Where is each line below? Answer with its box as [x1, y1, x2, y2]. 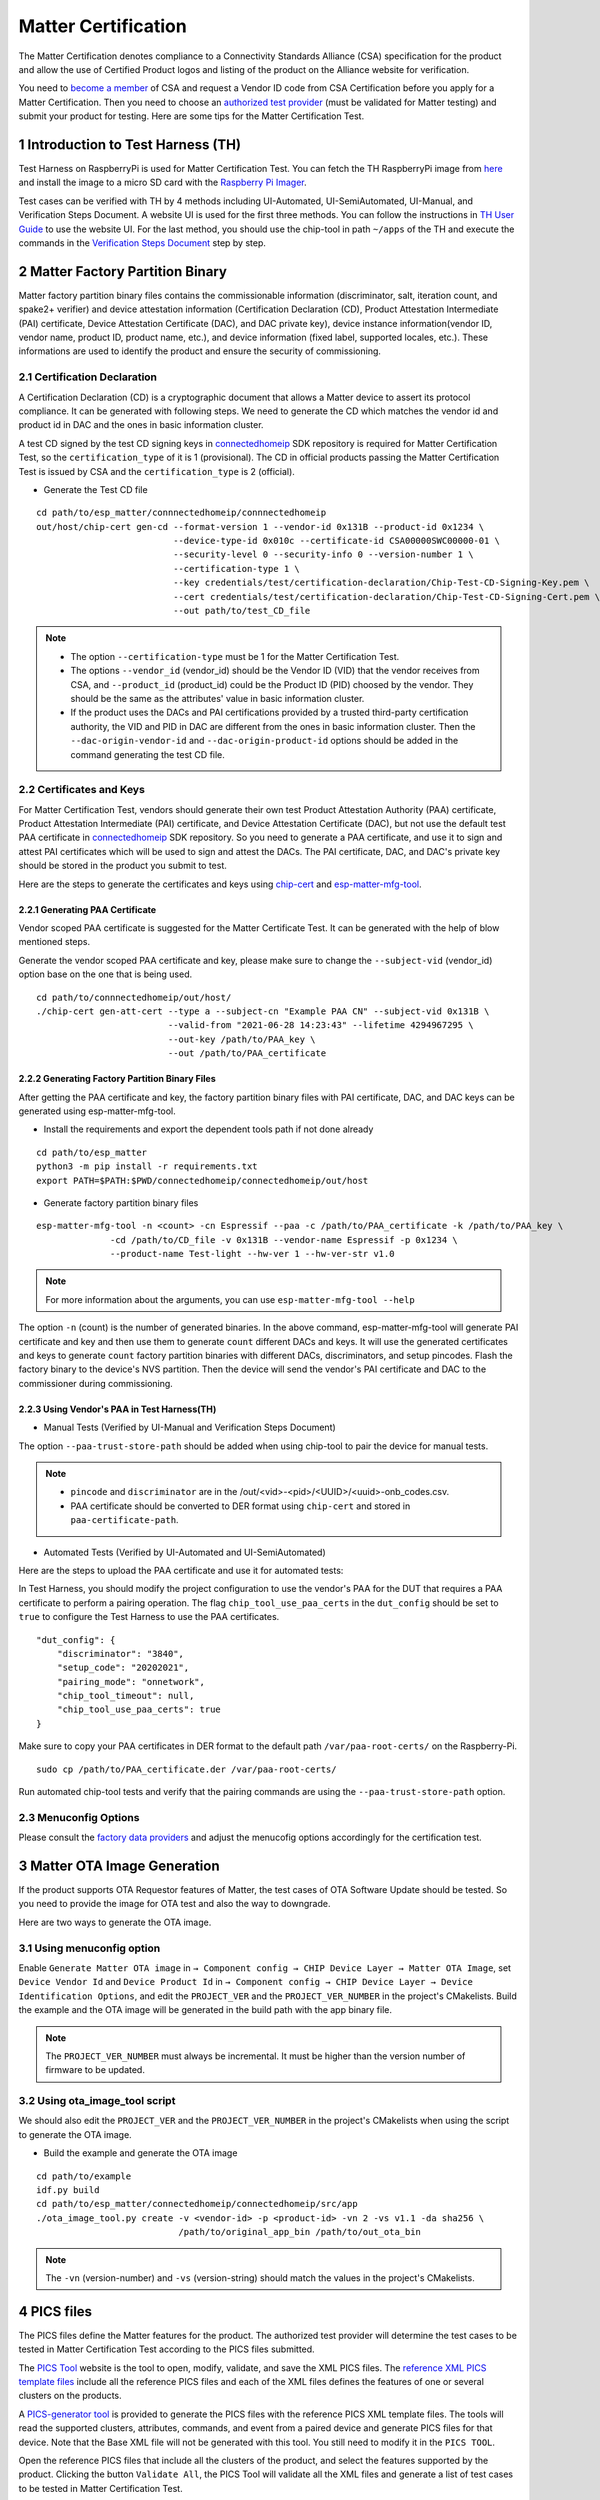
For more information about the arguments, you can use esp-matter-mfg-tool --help [45, 1293, 415, 1305]
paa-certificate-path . [70, 1514, 179, 1526]
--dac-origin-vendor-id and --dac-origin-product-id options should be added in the [70, 735, 459, 747]
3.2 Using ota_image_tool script [18, 2094, 176, 2108]
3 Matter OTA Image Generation [18, 1857, 220, 1874]
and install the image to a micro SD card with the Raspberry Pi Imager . [18, 176, 307, 189]
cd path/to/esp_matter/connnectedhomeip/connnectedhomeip [36, 507, 327, 519]
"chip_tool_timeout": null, [56, 1690, 195, 1702]
